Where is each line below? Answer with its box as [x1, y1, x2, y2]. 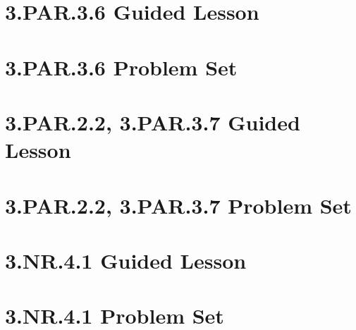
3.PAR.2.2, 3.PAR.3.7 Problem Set [5, 190, 352, 219]
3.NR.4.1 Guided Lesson [5, 245, 247, 274]
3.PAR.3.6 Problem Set [5, 52, 238, 81]
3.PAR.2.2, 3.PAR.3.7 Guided [5, 107, 300, 136]
